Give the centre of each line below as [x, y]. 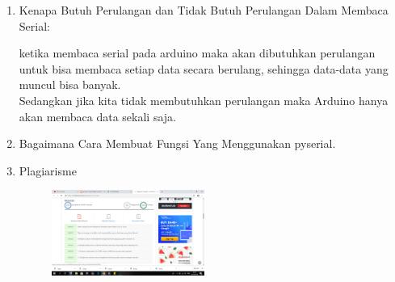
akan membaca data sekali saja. [97, 116]
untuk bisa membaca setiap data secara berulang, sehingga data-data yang [204, 68]
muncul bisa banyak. [70, 84]
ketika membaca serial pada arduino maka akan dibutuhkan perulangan [197, 53]
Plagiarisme [48, 170]
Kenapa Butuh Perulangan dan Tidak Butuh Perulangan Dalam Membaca [204, 10]
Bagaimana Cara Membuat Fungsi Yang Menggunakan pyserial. [177, 143]
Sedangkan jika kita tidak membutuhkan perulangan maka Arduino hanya [204, 100]
